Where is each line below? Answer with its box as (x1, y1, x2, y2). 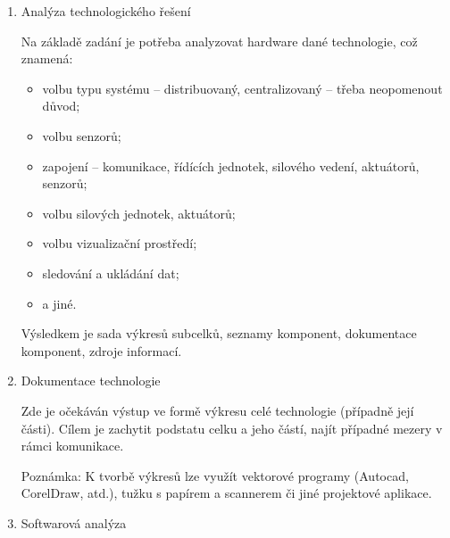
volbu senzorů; (42, 126, 121, 145)
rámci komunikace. (21, 436, 124, 455)
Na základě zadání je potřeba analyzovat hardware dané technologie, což (21, 31, 418, 50)
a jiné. (42, 294, 77, 312)
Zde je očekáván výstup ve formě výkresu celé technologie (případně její (21, 401, 414, 419)
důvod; (42, 96, 80, 115)
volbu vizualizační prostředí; (42, 234, 197, 252)
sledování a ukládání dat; (42, 263, 179, 282)
